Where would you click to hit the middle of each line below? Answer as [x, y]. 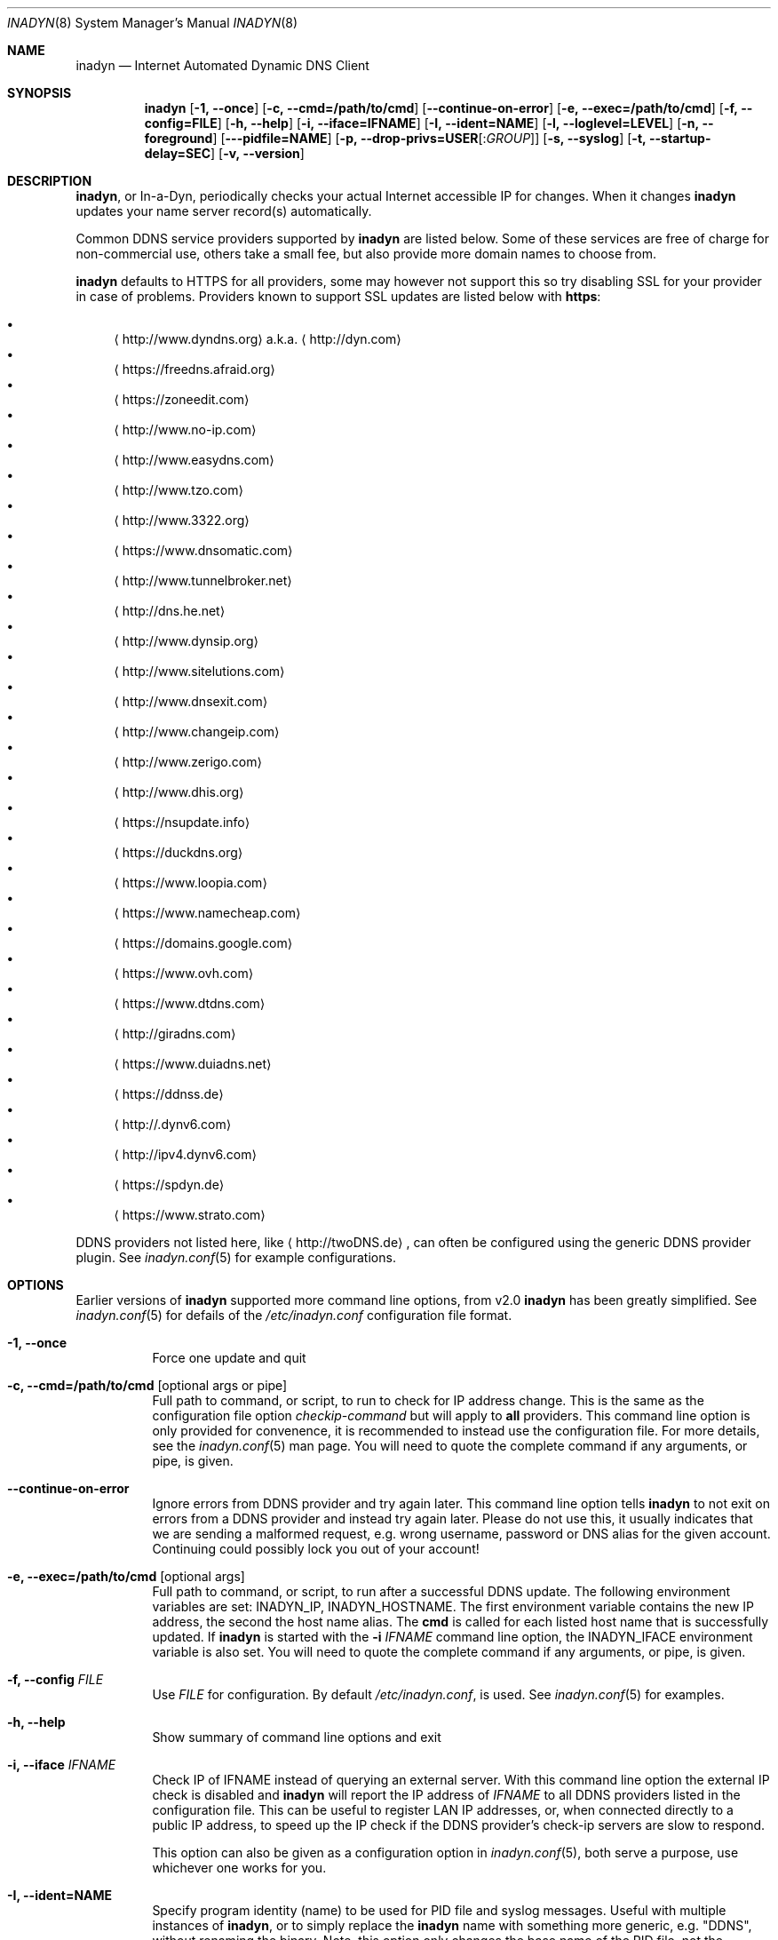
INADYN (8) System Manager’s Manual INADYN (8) [153, 23]
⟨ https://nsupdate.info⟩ [182, 822]
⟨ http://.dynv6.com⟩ [173, 1124]
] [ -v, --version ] [258, 153]
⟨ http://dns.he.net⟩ [170, 611]
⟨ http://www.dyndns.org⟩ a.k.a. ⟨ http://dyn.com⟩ [258, 339]
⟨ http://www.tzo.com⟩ [179, 490]
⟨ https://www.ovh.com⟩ [184, 973]
